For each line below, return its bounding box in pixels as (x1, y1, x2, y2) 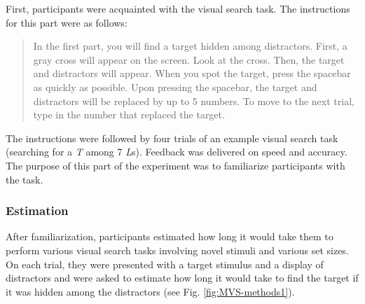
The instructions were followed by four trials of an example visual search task (6, 130, 338, 145)
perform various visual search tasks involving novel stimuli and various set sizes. (6, 242, 349, 257)
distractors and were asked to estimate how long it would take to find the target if (6, 270, 359, 285)
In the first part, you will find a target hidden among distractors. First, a (33, 39, 347, 53)
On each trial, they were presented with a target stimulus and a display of (6, 256, 324, 271)
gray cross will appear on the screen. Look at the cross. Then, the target (33, 52, 345, 67)
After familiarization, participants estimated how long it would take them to (6, 229, 333, 244)
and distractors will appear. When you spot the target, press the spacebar (33, 66, 351, 81)
